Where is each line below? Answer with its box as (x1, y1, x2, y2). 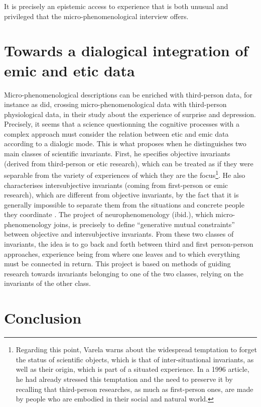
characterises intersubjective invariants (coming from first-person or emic (4, 179, 228, 190)
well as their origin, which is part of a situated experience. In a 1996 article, (16, 364, 249, 374)
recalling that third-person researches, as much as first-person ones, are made (16, 383, 253, 394)
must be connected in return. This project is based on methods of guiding (4, 258, 231, 269)
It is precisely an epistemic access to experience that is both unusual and (4, 1, 228, 11)
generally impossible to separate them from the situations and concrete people (4, 199, 244, 210)
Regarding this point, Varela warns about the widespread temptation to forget (16, 344, 257, 355)
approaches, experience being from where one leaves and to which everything (4, 248, 240, 259)
